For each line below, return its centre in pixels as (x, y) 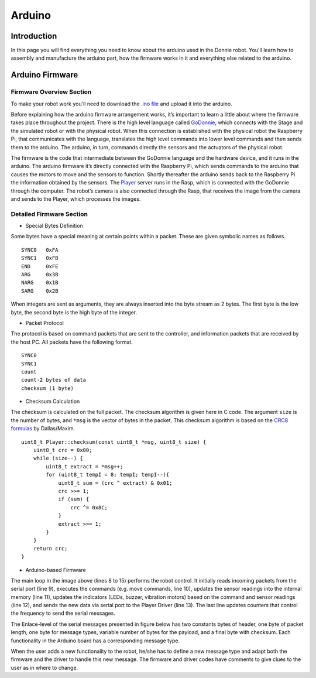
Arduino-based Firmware (56, 570)
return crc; (50, 548)
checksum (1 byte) (48, 388)
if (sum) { (74, 499)
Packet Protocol (44, 323)
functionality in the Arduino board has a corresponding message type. (95, 641)
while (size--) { (58, 458)
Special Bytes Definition (54, 226)
